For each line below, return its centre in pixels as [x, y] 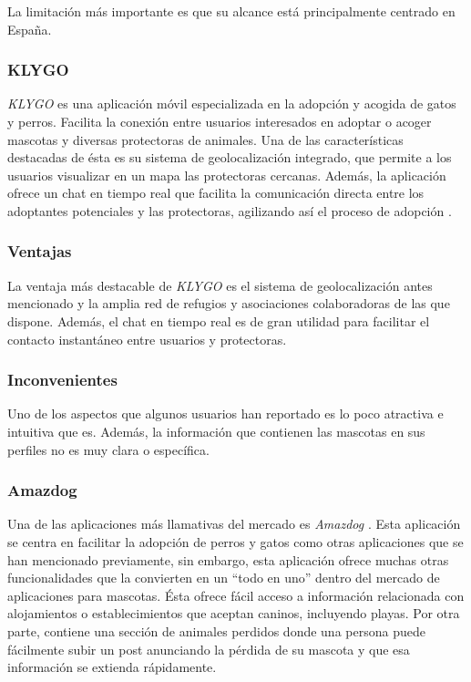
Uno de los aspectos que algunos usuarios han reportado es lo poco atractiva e [225, 413]
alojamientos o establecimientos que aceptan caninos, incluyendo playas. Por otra [234, 613]
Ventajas [40, 251]
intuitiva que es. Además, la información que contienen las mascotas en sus [216, 431]
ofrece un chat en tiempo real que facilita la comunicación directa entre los [216, 193]
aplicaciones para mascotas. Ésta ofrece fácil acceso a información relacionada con [236, 595]
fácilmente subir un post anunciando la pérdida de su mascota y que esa [209, 649]
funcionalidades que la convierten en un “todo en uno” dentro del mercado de [224, 578]
